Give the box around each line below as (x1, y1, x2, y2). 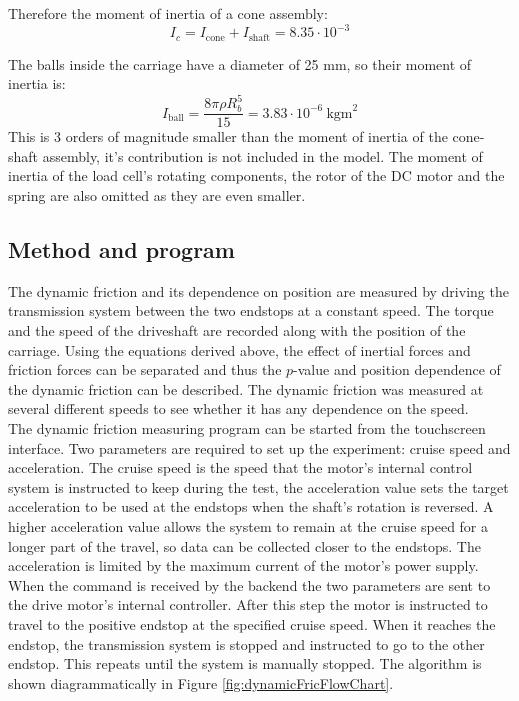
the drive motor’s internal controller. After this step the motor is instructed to (8, 594, 488, 615)
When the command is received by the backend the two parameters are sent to (8, 574, 491, 595)
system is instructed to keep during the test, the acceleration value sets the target (8, 476, 509, 497)
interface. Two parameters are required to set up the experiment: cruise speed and (8, 437, 511, 458)
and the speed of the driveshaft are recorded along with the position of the (8, 320, 466, 341)
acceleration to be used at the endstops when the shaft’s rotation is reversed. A (8, 496, 494, 517)
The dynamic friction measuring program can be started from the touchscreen (8, 418, 486, 439)
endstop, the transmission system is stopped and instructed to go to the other (8, 633, 485, 654)
